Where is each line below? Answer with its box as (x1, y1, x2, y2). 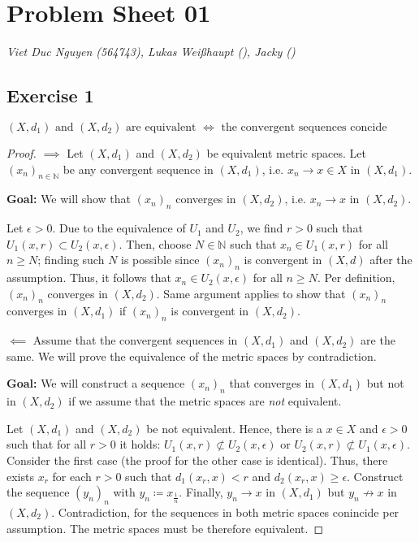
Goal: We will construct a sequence (6, 375, 185, 392)
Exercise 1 (6, 83, 94, 108)
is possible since (121, 251, 200, 268)
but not (366, 375, 404, 392)
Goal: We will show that (6, 190, 132, 207)
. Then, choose (119, 235, 192, 252)
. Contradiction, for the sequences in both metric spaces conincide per (51, 504, 400, 521)
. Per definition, (317, 269, 395, 286)
